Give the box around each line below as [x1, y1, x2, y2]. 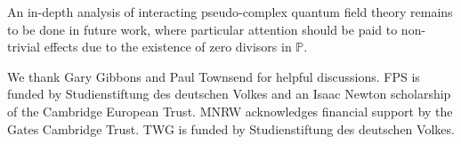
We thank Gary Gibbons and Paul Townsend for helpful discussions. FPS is [7, 67, 420, 85]
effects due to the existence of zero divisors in [44, 37, 292, 56]
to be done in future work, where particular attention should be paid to [7, 20, 398, 38]
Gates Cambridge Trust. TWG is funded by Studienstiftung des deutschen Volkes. [7, 119, 455, 138]
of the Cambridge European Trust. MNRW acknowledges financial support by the [7, 101, 453, 120]
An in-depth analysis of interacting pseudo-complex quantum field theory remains [7, 3, 453, 20]
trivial [7, 37, 41, 56]
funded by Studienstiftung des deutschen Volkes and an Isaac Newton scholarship [7, 84, 451, 103]
